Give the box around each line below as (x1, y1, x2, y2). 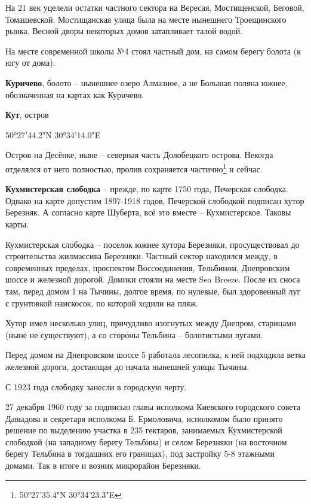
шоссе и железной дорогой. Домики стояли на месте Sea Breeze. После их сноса (5, 273, 300, 286)
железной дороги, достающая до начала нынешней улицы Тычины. (5, 360, 250, 372)
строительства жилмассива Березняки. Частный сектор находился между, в (5, 250, 278, 262)
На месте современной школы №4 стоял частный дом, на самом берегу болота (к (5, 44, 301, 57)
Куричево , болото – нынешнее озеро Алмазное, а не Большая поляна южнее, (5, 76, 288, 89)
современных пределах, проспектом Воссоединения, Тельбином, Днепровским (5, 261, 290, 274)
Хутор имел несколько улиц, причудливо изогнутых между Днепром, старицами (5, 317, 296, 329)
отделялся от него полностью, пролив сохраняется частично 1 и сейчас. (5, 160, 263, 175)
